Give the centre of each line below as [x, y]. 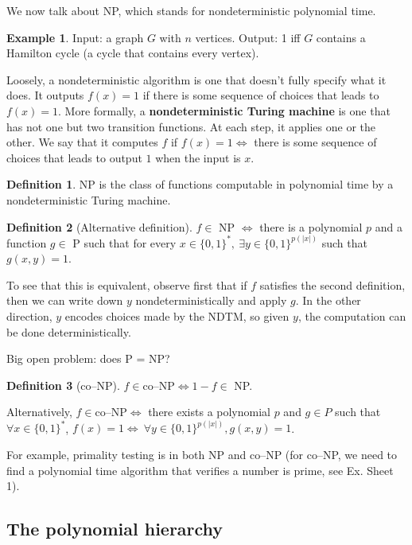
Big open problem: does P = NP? [88, 358]
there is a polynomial [311, 226]
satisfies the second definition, [332, 284]
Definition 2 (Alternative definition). [99, 226]
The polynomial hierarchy [115, 529]
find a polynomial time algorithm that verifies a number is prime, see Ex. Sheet [200, 470]
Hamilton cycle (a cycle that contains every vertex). [133, 53]
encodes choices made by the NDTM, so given [177, 316]
